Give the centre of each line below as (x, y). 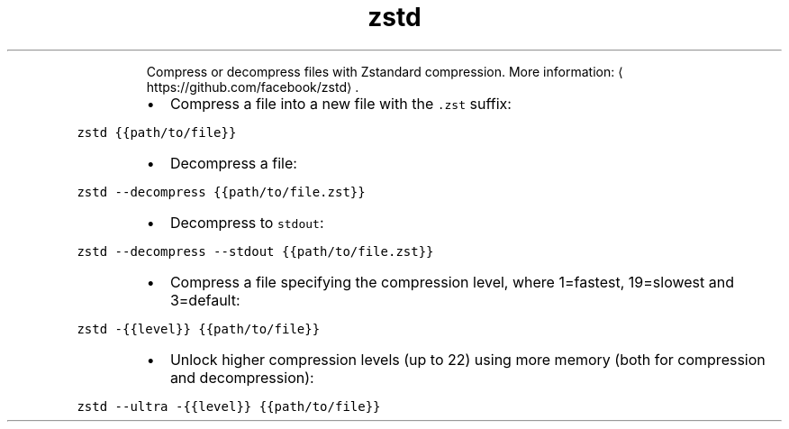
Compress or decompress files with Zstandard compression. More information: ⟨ (385, 71)
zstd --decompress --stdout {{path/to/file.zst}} (255, 251)
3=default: (205, 300)
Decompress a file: (233, 163)
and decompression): (242, 377)
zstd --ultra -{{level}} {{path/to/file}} (229, 406)
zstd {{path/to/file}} (157, 132)
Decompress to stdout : (247, 222)
